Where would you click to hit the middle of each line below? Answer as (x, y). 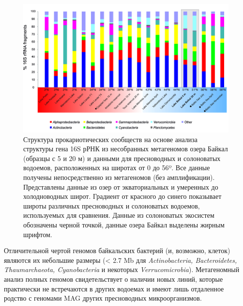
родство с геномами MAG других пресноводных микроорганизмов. (103, 298)
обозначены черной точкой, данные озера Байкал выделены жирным (124, 224)
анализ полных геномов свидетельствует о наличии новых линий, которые (114, 279)
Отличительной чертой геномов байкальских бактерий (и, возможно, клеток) (117, 250)
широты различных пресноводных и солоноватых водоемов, (112, 205)
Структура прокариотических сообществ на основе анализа (111, 139)
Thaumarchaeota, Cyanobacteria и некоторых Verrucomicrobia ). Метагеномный (122, 269)
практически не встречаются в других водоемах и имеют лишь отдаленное (114, 288)
